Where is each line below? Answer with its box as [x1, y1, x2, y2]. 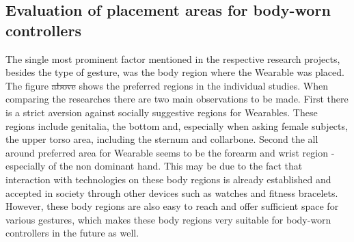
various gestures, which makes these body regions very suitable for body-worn [5, 212, 331, 226]
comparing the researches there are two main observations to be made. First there [5, 92, 349, 106]
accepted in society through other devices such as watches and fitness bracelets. [5, 185, 338, 200]
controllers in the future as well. [5, 226, 139, 240]
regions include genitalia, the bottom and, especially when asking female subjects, [5, 118, 348, 133]
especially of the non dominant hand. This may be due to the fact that [5, 159, 303, 173]
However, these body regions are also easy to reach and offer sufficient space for [5, 199, 339, 213]
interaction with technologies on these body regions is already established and [5, 172, 331, 186]
